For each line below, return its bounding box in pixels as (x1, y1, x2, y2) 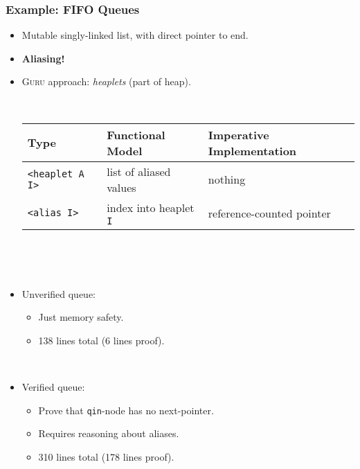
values (107, 179, 136, 195)
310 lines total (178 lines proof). (38, 450, 174, 463)
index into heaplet (107, 199, 195, 215)
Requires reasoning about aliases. (38, 426, 179, 441)
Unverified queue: (21, 286, 96, 301)
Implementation (208, 142, 297, 159)
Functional (107, 126, 165, 143)
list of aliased (107, 163, 171, 179)
